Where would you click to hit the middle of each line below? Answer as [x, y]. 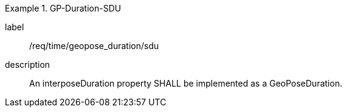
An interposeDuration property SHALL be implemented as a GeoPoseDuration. [186, 83]
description [28, 64]
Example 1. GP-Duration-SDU [63, 8]
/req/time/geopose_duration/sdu [94, 46]
